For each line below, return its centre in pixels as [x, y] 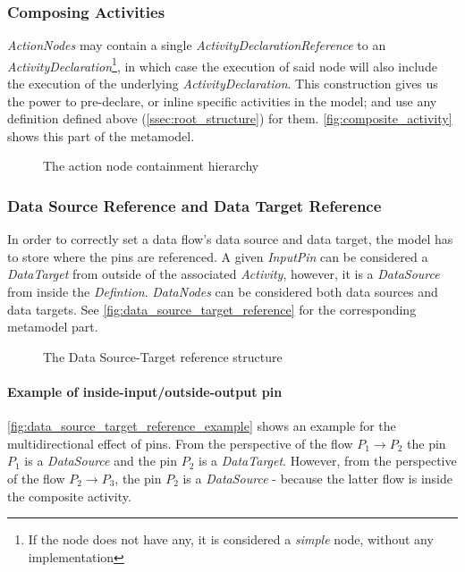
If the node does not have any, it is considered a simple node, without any [231, 539]
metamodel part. [53, 327]
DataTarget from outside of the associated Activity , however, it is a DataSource [224, 274]
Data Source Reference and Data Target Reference [194, 205]
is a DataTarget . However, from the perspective [328, 461]
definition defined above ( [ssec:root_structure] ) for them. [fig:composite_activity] [230, 118]
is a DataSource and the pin [101, 461]
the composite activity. [69, 496]
